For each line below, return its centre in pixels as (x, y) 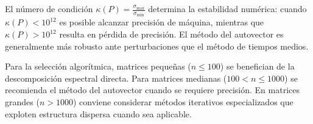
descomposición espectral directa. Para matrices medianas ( (116, 78)
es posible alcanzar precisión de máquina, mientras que (162, 22)
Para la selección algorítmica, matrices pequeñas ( (98, 66)
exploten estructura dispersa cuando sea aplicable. (98, 113)
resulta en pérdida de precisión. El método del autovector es (171, 34)
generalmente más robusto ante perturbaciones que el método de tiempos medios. (157, 46)
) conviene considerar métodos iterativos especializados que (183, 102)
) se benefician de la (257, 66)
